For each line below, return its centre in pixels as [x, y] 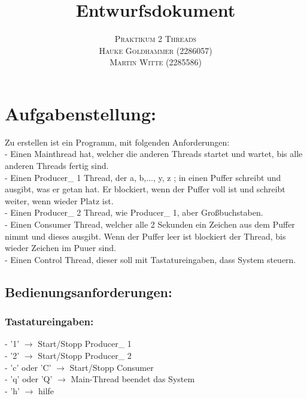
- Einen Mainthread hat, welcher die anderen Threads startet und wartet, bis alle [154, 154]
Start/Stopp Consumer [112, 367]
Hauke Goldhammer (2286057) [156, 50]
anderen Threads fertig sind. [57, 166]
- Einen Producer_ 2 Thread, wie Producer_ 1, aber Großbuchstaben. [134, 212]
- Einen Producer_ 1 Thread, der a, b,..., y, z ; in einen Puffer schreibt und [143, 177]
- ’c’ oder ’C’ [28, 367]
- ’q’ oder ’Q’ [29, 379]
